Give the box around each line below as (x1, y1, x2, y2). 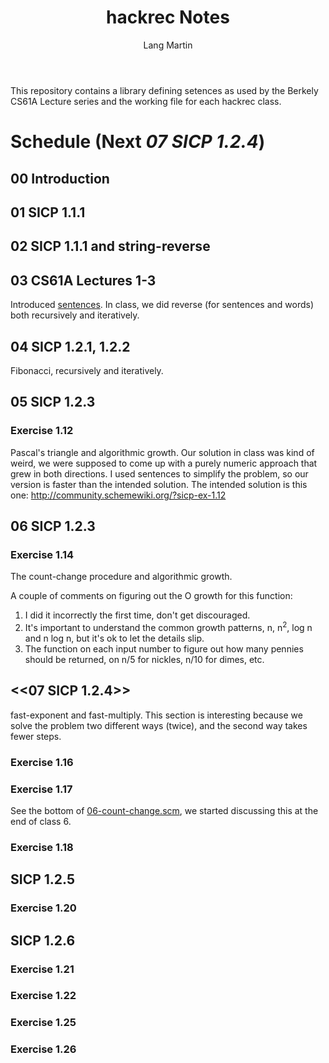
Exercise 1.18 (10, 840, 74, 854)
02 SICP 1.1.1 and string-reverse (10, 238, 211, 255)
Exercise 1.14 (10, 547, 75, 561)
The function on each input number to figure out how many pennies (24, 642, 304, 655)
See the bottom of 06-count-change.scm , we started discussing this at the (10, 804, 319, 816)
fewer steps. (10, 730, 62, 742)
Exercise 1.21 (10, 962, 75, 976)
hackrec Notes (106, 6, 230, 29)
